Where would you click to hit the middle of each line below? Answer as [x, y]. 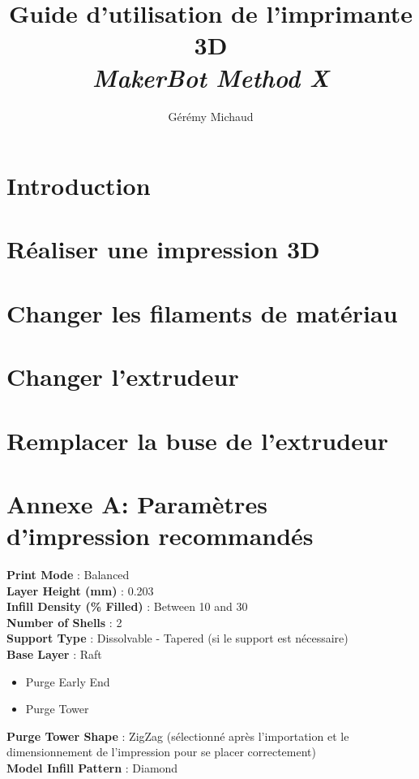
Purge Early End [68, 681]
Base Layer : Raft [54, 654]
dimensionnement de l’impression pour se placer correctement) [161, 752]
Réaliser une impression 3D [163, 249]
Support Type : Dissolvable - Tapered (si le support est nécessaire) [177, 638]
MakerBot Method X [211, 77]
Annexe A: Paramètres [137, 503]
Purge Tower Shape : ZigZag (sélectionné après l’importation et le [178, 736]
